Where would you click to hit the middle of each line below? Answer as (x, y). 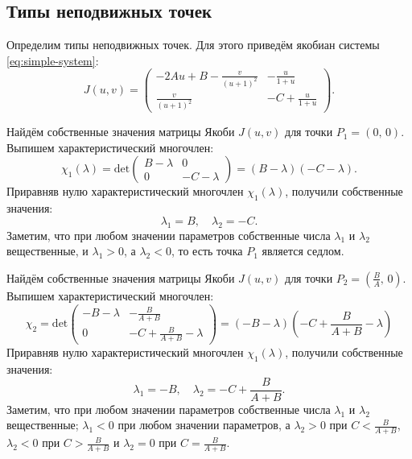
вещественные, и (47, 251)
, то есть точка (207, 251)
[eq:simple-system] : (53, 60)
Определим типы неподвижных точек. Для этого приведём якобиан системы (193, 45)
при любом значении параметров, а (204, 425)
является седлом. (303, 251)
